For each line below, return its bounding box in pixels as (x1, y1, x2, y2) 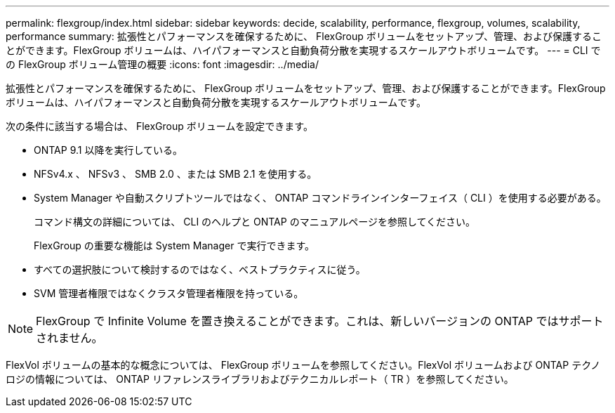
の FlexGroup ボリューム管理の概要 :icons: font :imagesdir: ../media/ (6, 58, 319, 70)
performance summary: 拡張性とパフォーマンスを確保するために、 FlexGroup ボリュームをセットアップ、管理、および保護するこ (6, 30, 602, 42)
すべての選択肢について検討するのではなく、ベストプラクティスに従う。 (34, 263, 366, 275)
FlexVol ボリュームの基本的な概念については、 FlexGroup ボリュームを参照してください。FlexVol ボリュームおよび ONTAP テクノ (6, 359, 601, 371)
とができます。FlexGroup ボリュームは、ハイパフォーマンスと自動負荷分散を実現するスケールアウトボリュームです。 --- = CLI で (6, 44, 601, 56)
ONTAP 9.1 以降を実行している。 (34, 144, 183, 156)
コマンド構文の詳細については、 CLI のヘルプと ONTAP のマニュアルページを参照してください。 (34, 216, 476, 228)
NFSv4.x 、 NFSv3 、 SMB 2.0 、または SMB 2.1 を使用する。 (34, 168, 317, 180)
